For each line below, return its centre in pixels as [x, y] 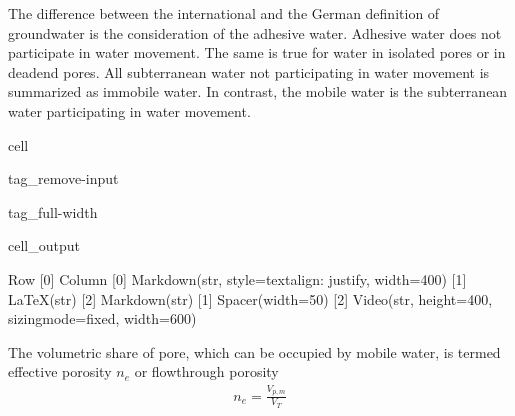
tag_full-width [53, 211]
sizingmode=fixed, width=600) [102, 318]
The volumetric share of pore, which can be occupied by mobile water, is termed [254, 351]
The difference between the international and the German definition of [224, 13]
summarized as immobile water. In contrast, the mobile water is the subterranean [258, 91]
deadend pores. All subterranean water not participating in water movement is [249, 71]
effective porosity [60, 371]
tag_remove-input [63, 178]
